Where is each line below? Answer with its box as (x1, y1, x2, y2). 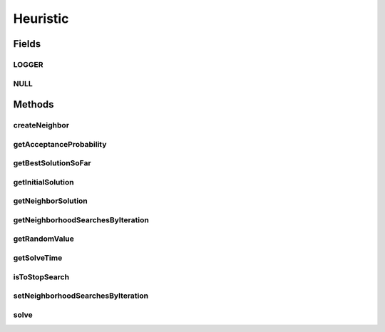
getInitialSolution (13, 177, 74, 187)
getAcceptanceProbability (13, 139, 107, 149)
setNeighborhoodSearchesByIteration (13, 291, 149, 301)
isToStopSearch (13, 271, 70, 281)
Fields (13, 38, 41, 50)
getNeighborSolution (13, 196, 88, 206)
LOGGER (13, 59, 43, 69)
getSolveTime (13, 253, 63, 263)
